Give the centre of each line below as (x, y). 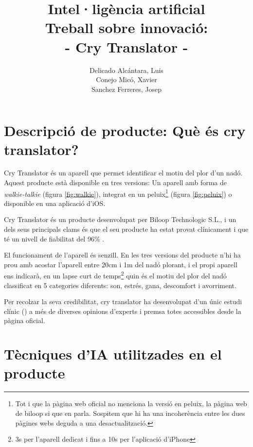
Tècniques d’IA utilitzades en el (113, 354)
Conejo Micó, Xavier (126, 79)
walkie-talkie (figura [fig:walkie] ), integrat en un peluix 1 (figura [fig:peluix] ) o (118, 193)
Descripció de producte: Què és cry (125, 130)
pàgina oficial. (25, 320)
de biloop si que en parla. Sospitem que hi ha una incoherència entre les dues (130, 413)
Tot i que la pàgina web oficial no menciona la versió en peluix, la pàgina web (131, 404)
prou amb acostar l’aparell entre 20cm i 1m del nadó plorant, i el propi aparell (121, 264)
